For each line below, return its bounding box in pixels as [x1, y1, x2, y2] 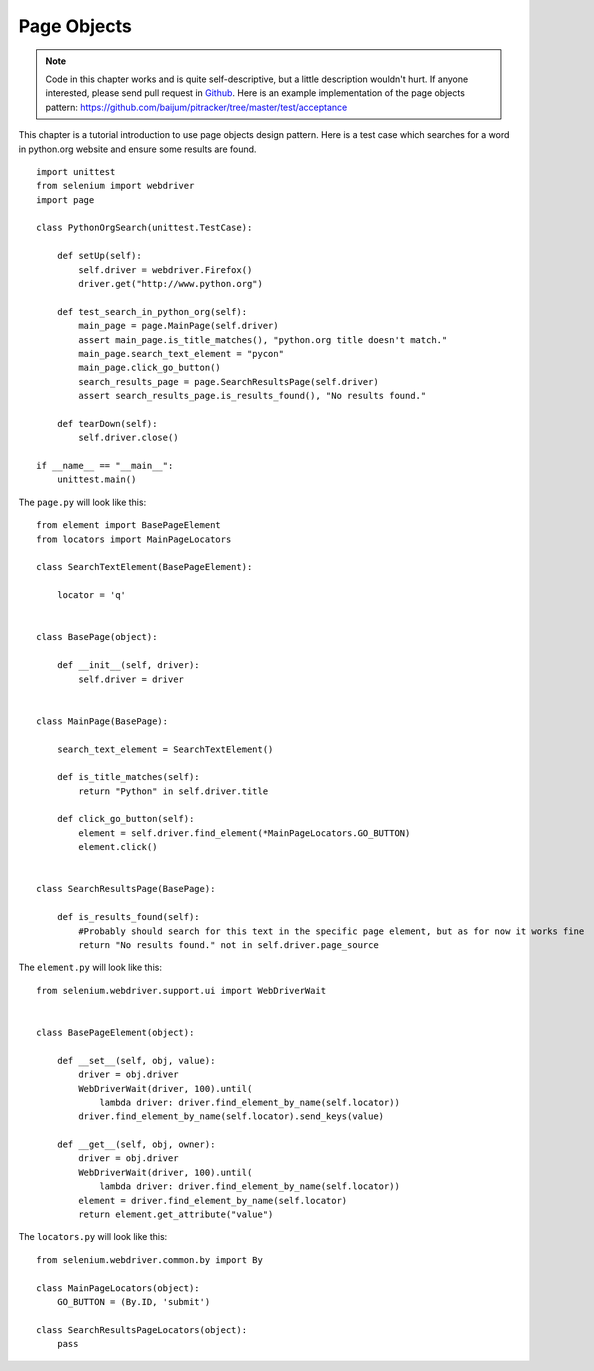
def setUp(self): [56, 250, 142, 262]
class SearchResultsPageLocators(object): [36, 1324, 248, 1335]
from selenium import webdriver [36, 180, 195, 192]
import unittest [36, 166, 116, 177]
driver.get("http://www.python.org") [78, 278, 264, 290]
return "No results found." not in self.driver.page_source [78, 939, 379, 950]
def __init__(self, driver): [56, 660, 200, 671]
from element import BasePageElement [36, 520, 222, 531]
